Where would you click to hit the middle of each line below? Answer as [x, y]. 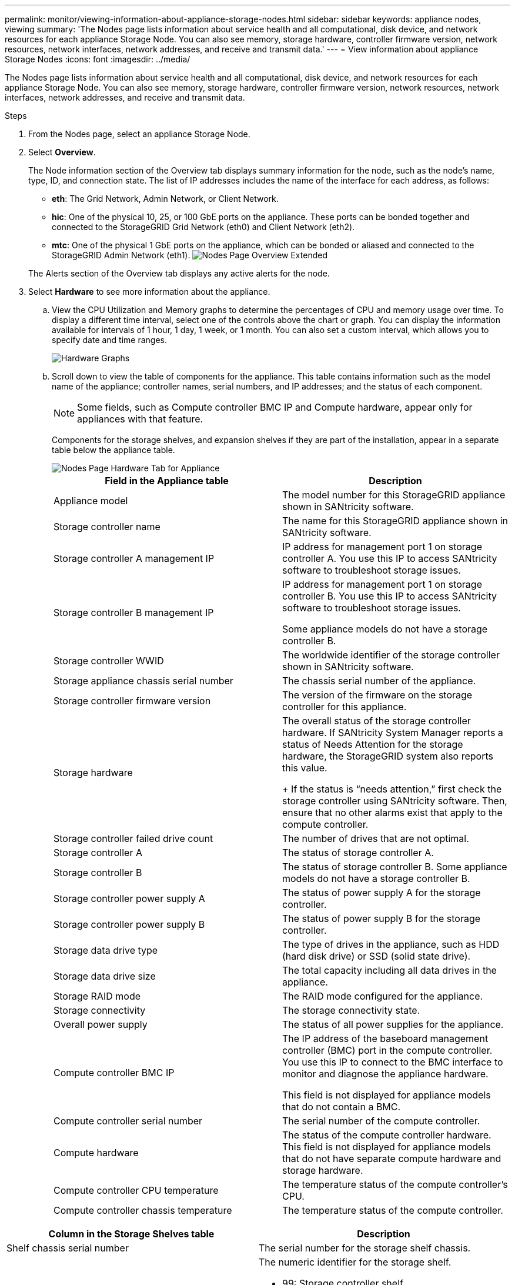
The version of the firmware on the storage [377, 695]
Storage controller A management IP [134, 558]
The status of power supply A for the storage [382, 893]
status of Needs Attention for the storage [373, 744]
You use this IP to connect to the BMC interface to [393, 1062]
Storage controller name [107, 527]
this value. [305, 768]
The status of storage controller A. [358, 853]
